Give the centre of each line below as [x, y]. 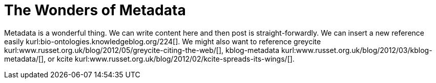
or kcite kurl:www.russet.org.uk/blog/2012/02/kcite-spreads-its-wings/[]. [171, 59]
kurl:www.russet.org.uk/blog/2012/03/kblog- [357, 50]
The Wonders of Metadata [95, 10]
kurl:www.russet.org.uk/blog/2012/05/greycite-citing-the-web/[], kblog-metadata [142, 50]
